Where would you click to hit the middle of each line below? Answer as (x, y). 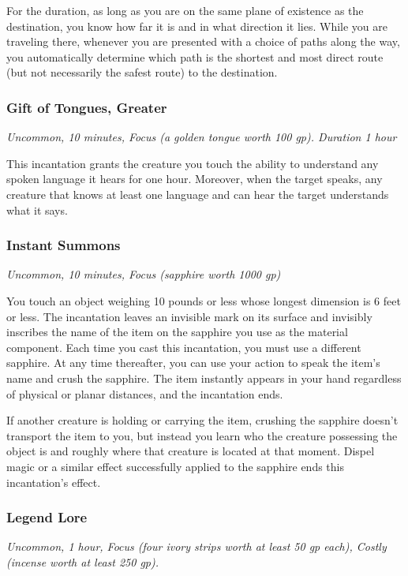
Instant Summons (64, 245)
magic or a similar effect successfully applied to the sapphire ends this (176, 466)
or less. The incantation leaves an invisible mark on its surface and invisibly (189, 316)
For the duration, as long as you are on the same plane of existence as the (185, 10)
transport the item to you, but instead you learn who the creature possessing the (202, 435)
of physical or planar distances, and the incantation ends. (145, 393)
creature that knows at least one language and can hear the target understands (198, 194)
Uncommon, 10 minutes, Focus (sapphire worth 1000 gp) (144, 274)
